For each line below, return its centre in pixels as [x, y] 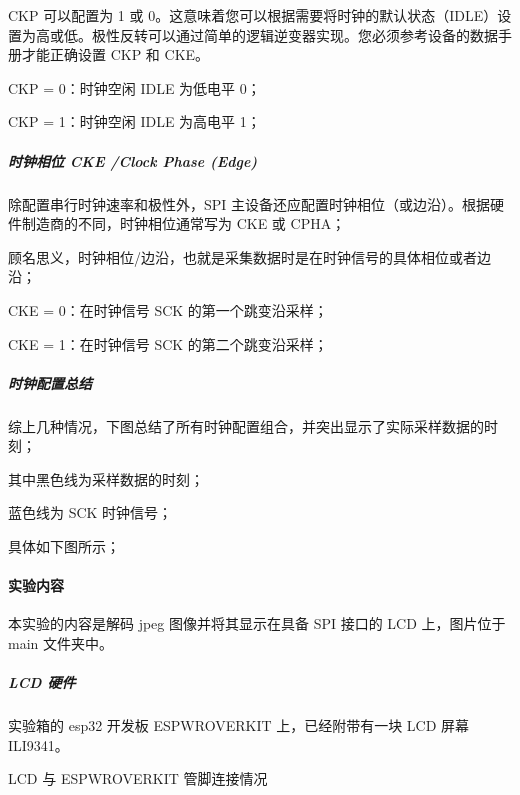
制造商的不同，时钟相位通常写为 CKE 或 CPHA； [183, 223]
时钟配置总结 [50, 382]
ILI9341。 [38, 744]
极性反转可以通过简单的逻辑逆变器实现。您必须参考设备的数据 [294, 34]
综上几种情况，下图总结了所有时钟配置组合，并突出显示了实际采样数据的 [246, 425]
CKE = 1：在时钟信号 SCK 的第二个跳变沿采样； [168, 343]
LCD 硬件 [42, 682]
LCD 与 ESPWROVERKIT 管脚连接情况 [138, 778]
